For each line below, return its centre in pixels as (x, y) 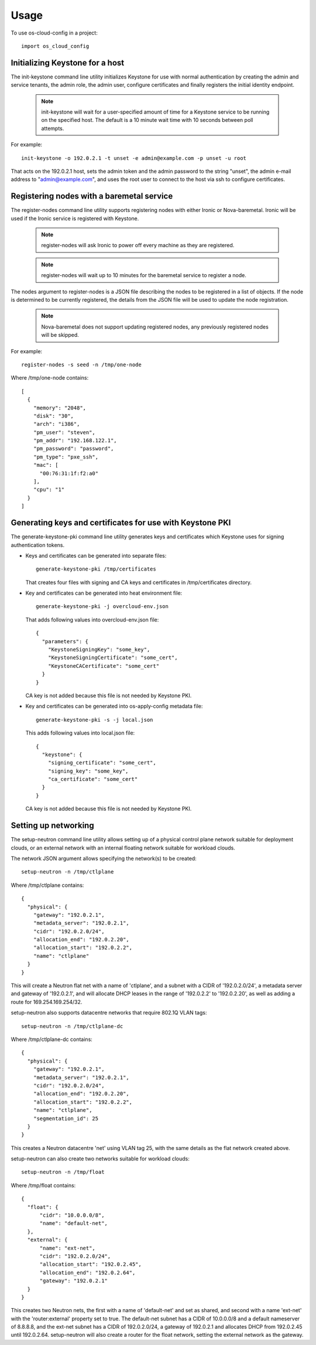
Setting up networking (52, 826)
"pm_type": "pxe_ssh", (66, 457)
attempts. (53, 128)
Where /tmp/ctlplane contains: (47, 885)
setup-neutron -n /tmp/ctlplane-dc (72, 1026)
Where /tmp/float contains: (43, 1185)
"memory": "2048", (60, 408)
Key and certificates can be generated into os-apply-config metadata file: (114, 706)
